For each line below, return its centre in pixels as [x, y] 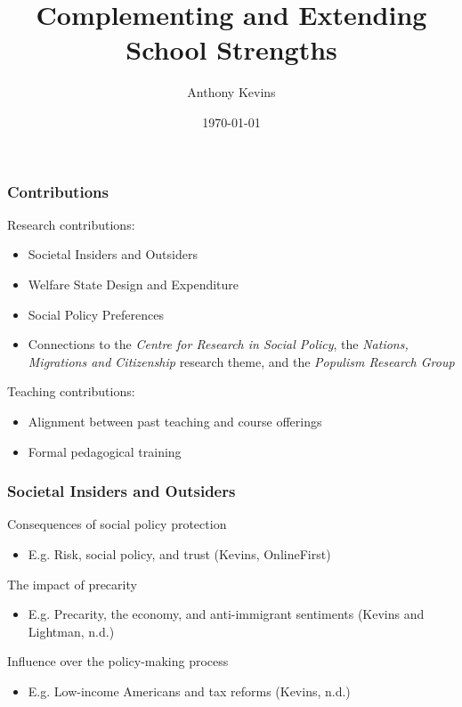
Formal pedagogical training [105, 451]
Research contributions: [71, 224]
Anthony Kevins [231, 92]
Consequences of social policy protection [117, 524]
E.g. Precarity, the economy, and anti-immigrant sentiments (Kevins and [226, 614]
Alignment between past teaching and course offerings [175, 421]
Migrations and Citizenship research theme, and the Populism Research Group [241, 361]
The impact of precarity [72, 584]
